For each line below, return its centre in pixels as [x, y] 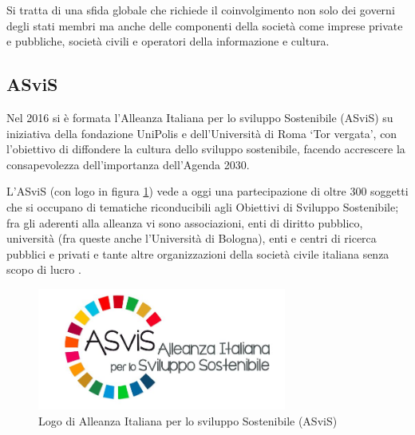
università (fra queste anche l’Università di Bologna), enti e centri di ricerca [192, 238]
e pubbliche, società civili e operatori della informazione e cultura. [168, 41]
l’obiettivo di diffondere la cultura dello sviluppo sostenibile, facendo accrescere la [206, 149]
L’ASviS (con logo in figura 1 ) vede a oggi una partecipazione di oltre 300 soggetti [207, 191]
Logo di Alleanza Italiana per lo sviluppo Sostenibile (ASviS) [188, 420]
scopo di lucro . [44, 269]
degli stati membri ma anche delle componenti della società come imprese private [205, 25]
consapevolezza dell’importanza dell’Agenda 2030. [128, 164]
